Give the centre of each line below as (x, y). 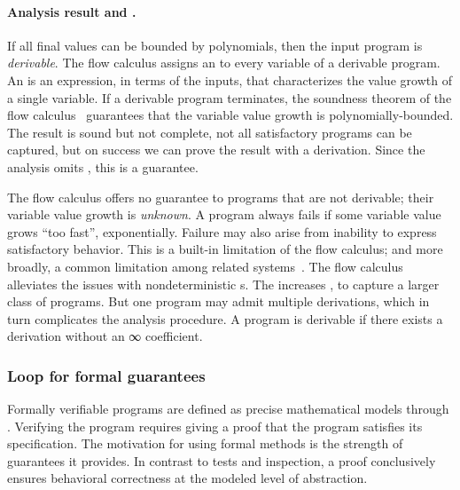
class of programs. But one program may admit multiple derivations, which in (218, 301)
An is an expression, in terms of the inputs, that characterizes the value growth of (230, 79)
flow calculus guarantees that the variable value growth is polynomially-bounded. (230, 115)
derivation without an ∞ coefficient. (105, 336)
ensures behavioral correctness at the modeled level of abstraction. (187, 478)
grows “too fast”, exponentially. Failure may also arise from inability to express (222, 231)
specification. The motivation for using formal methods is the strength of (205, 443)
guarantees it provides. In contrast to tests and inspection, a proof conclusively (222, 460)
